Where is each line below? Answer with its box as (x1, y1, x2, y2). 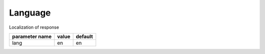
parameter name (12, 33, 52, 40)
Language (9, 7, 51, 18)
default (76, 33, 93, 40)
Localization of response (9, 24, 59, 30)
